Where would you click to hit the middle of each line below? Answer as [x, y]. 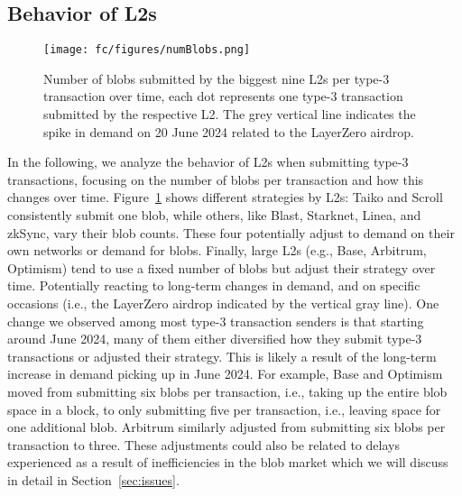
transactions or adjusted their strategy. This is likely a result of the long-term [222, 356]
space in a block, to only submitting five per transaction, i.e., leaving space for [224, 409]
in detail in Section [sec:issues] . [93, 479]
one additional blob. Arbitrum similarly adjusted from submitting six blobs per [226, 427]
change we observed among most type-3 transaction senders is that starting [216, 321]
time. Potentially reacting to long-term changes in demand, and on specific [214, 285]
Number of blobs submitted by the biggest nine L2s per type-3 [217, 78]
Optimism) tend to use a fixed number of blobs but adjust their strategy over [222, 267]
